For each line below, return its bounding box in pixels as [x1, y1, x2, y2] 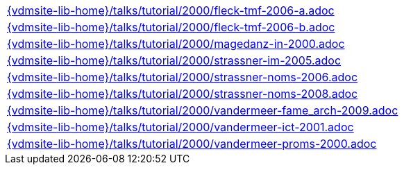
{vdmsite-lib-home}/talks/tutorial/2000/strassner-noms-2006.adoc [7, 70, 358, 84]
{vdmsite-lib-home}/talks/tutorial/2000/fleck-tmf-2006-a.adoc [7, 3, 335, 17]
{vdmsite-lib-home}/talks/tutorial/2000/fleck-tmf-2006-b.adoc [7, 20, 335, 34]
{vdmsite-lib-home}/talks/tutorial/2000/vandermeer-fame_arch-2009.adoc [7, 103, 398, 117]
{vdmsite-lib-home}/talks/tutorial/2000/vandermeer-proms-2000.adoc [7, 137, 377, 151]
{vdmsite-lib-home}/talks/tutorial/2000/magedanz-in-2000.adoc [7, 37, 345, 51]
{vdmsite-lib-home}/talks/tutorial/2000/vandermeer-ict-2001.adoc [7, 120, 354, 134]
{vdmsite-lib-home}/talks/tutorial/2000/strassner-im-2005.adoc [7, 53, 342, 67]
